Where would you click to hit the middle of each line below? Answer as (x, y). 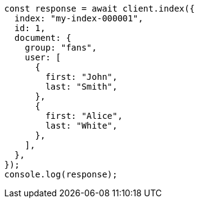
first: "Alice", (84, 116)
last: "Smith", (81, 87)
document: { (43, 38)
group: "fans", (61, 48)
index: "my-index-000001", (79, 18)
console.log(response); (61, 174)
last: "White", (81, 126)
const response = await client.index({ (99, 9)
